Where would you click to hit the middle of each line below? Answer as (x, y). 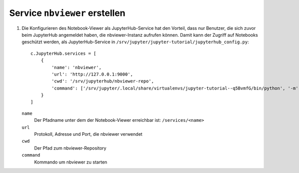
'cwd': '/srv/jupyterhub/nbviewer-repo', (103, 81)
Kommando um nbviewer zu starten (71, 162)
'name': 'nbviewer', (76, 67)
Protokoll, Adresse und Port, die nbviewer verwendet (88, 134)
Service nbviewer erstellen (67, 13)
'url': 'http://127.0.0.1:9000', (92, 74)
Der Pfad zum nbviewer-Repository (70, 148)
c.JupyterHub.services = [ (64, 53)
